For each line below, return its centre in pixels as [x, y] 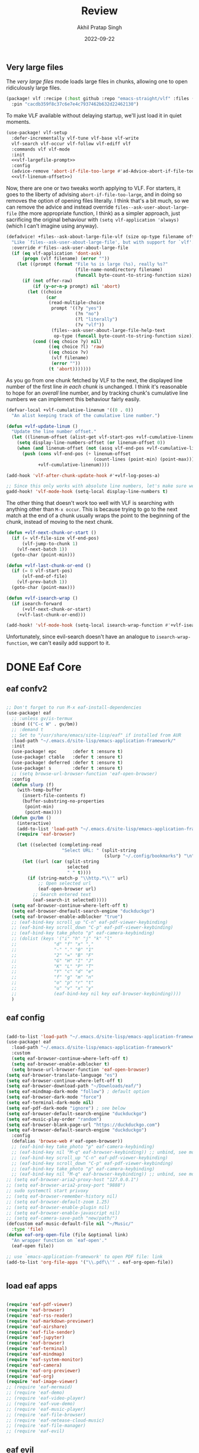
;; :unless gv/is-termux [42, 719]
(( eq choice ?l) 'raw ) [76, 347]
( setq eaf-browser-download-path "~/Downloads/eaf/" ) [74, 1086]
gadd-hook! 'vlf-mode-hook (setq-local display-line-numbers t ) [87, 492]
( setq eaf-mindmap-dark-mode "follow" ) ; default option [78, 1092]
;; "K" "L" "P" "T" [53, 966]
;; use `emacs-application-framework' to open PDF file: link [84, 1257]
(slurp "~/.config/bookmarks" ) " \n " [149, 856]
